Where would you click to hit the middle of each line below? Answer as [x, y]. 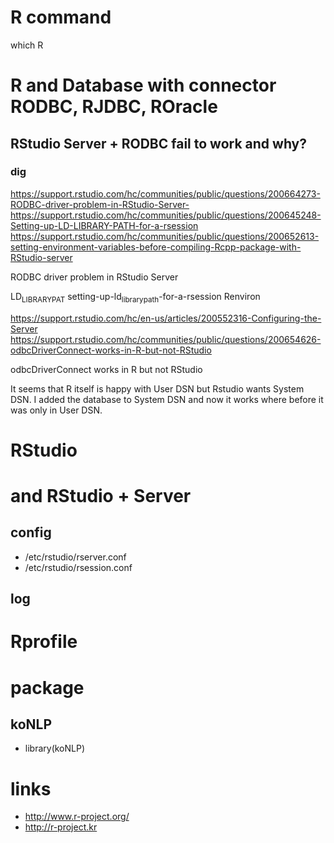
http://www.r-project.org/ [77, 817]
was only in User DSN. [56, 410]
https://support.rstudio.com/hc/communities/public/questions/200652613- [165, 236]
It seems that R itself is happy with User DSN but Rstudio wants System [157, 388]
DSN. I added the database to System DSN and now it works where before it [167, 399]
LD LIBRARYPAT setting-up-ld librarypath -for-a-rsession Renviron [135, 297]
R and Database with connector [143, 85]
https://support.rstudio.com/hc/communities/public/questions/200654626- [166, 339]
